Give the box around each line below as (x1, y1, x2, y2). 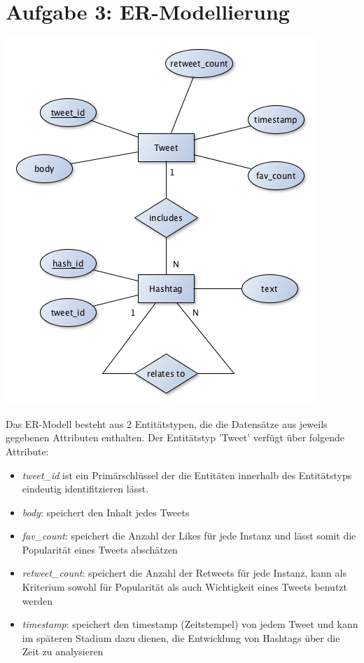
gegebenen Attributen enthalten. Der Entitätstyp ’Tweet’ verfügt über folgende (6, 430, 345, 445)
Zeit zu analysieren (22, 644, 104, 659)
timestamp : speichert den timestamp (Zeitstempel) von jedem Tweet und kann (22, 617, 358, 631)
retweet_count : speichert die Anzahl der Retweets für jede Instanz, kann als (22, 565, 346, 580)
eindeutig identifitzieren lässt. (22, 481, 149, 496)
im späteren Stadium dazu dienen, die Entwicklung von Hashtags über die (22, 630, 340, 645)
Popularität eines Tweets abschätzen (22, 542, 178, 556)
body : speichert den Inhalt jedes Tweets (22, 504, 190, 519)
